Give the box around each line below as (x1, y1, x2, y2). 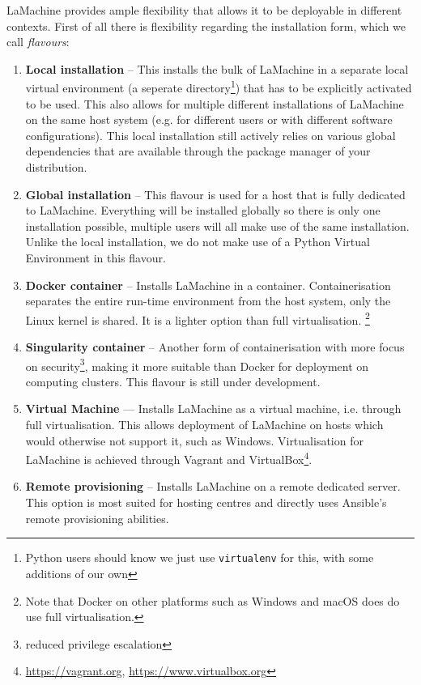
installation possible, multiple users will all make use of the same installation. (25, 217, 410, 234)
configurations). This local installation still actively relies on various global (25, 126, 396, 143)
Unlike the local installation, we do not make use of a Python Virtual (25, 233, 370, 250)
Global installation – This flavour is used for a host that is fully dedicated (25, 185, 406, 202)
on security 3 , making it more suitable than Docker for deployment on (25, 355, 369, 374)
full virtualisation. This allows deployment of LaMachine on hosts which (25, 416, 384, 433)
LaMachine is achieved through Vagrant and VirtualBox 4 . (25, 449, 313, 467)
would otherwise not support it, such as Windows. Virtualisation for (25, 432, 364, 449)
